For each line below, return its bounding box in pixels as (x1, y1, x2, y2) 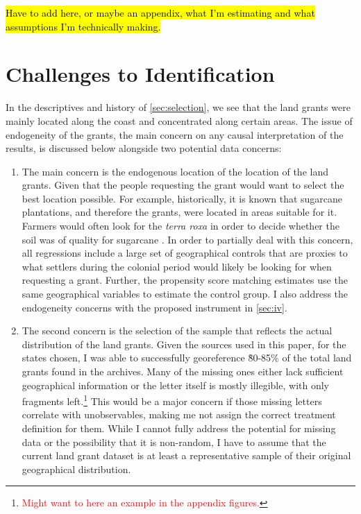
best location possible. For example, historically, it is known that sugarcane (22, 191, 343, 205)
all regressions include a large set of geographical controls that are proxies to (22, 246, 348, 260)
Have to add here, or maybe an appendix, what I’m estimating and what (6, 6, 315, 19)
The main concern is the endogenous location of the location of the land (22, 164, 328, 178)
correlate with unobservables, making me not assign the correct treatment (22, 407, 336, 422)
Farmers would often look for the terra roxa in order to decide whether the (22, 219, 339, 233)
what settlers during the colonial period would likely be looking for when (22, 259, 332, 273)
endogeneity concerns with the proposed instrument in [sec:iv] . (22, 300, 287, 314)
